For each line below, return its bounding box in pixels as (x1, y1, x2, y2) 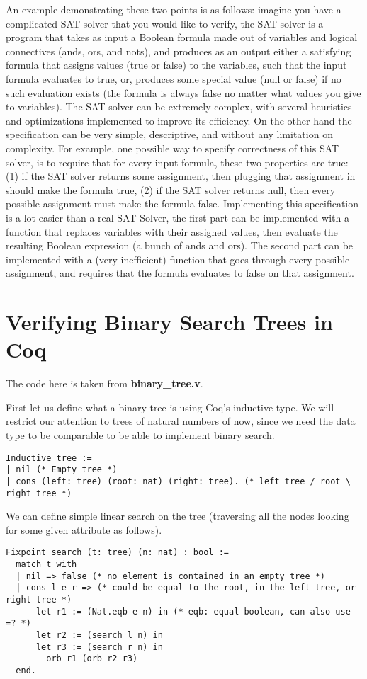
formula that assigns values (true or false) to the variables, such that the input (6, 57, 347, 72)
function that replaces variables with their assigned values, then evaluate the (6, 224, 338, 239)
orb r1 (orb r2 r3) (46, 654, 138, 664)
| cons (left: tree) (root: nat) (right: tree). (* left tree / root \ (6, 476, 351, 486)
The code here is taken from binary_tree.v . (6, 376, 203, 391)
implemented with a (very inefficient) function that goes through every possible (6, 251, 350, 266)
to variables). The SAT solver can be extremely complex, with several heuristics (6, 99, 352, 114)
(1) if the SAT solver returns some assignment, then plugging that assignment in (6, 169, 356, 183)
